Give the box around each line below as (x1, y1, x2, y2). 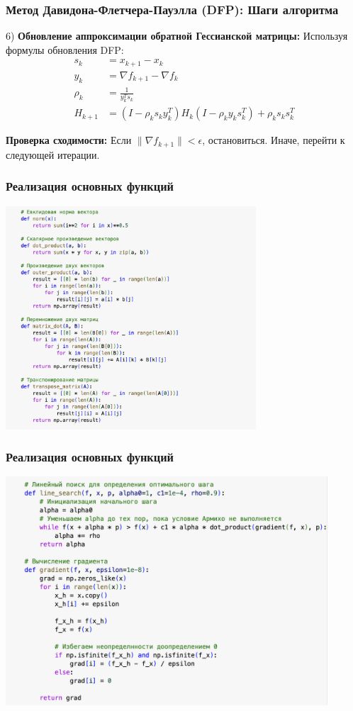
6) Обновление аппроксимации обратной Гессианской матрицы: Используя (6, 28, 348, 43)
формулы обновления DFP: (6, 42, 124, 57)
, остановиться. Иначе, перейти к (202, 133, 345, 147)
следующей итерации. (6, 147, 100, 162)
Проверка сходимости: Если (6, 133, 132, 147)
